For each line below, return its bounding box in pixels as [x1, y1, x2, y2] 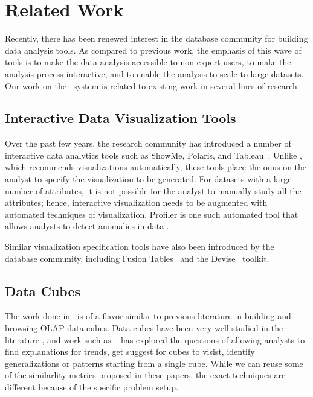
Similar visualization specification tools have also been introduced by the [5, 240, 274, 253]
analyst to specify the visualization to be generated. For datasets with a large [5, 173, 292, 185]
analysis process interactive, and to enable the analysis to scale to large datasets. [5, 67, 304, 80]
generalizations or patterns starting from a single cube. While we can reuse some [5, 357, 303, 369]
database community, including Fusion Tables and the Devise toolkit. [5, 252, 269, 264]
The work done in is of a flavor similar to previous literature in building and [5, 310, 291, 322]
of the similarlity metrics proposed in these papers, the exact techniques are [5, 369, 286, 381]
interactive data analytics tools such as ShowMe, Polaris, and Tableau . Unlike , [5, 148, 302, 161]
